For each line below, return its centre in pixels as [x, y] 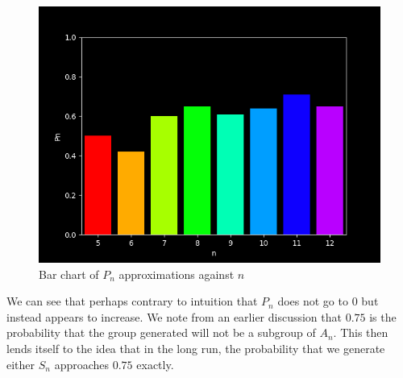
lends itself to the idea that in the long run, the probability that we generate [196, 348]
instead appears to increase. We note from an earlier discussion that [174, 316]
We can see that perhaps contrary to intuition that [132, 301]
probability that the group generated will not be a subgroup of [161, 332]
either [21, 364]
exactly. [155, 364]
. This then [361, 332]
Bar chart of [69, 274]
